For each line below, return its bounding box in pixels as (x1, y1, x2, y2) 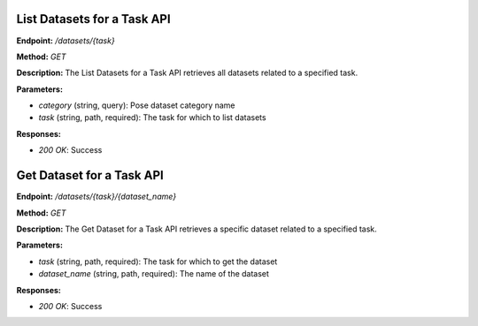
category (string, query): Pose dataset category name (38, 100, 235, 110)
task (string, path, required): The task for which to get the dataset (38, 256, 278, 267)
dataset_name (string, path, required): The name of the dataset (38, 269, 270, 279)
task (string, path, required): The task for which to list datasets (38, 112, 266, 123)
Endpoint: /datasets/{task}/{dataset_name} (16, 191, 177, 202)
